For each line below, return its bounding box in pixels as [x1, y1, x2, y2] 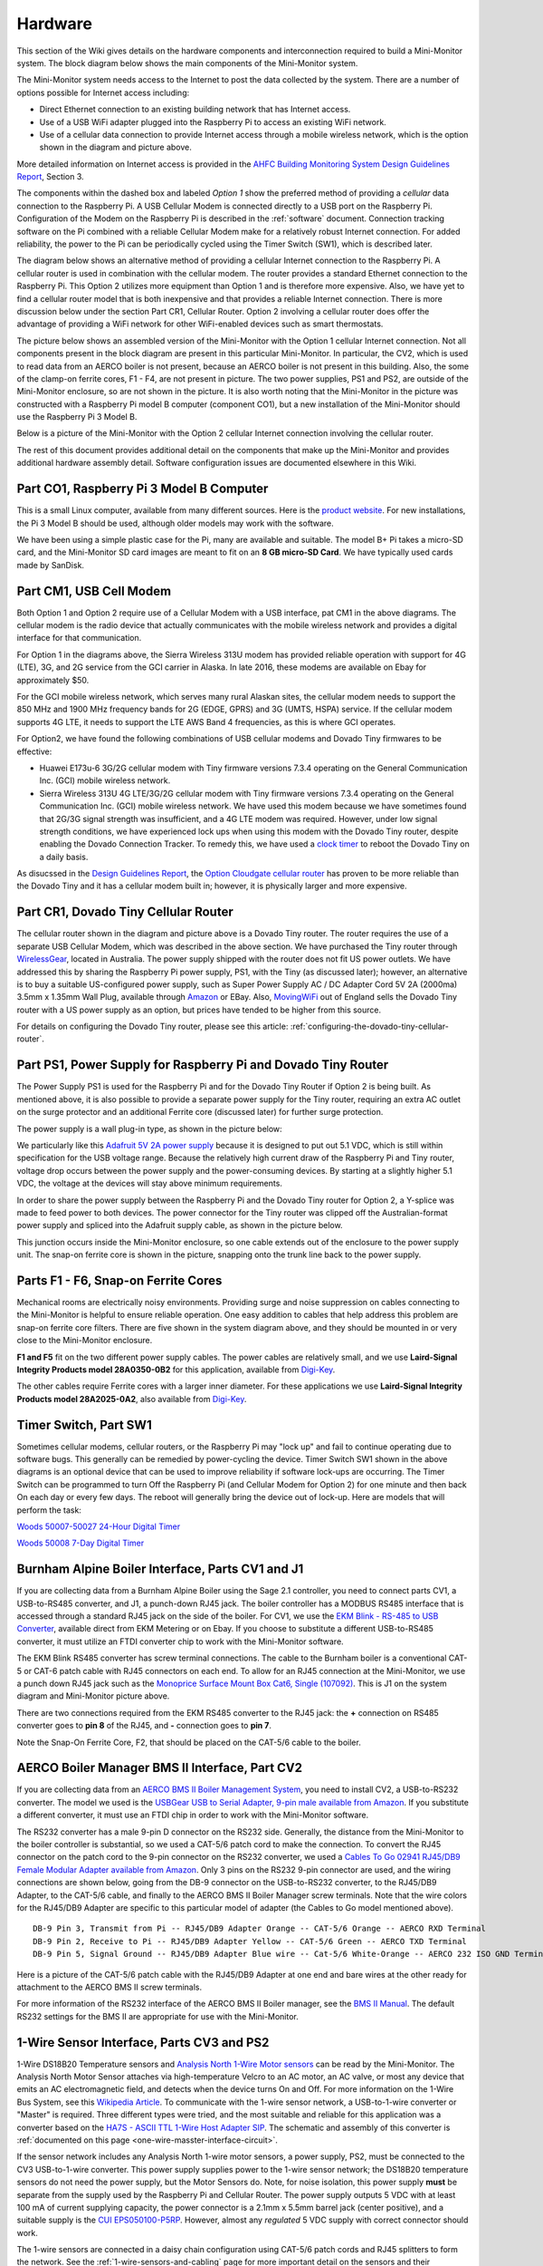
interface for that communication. [16, 633, 142, 644]
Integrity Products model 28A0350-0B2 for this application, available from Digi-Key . [16, 1364, 336, 1375]
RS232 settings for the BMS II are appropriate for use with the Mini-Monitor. [16, 2010, 299, 2021]
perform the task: [16, 1505, 81, 1516]
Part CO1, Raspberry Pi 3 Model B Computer [16, 481, 269, 497]
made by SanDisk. [16, 559, 85, 570]
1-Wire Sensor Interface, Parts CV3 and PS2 [16, 2035, 270, 2050]
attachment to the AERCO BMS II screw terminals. [16, 1981, 203, 1992]
